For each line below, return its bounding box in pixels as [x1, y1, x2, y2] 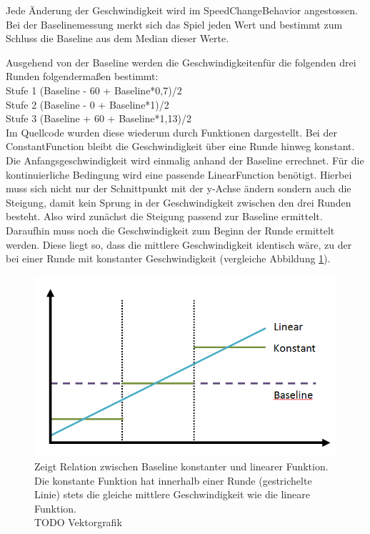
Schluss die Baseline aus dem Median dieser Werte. [6, 31, 229, 46]
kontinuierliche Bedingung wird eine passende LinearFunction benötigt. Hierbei [6, 167, 352, 182]
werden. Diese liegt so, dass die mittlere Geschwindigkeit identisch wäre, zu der [6, 237, 352, 252]
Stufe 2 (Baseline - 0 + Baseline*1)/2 [6, 97, 169, 112]
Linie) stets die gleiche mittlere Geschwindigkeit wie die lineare [34, 487, 310, 502]
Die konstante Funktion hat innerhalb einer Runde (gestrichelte [34, 473, 312, 488]
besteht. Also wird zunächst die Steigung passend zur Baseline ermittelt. [6, 209, 323, 224]
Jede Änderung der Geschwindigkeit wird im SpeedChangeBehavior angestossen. [6, 3, 358, 17]
